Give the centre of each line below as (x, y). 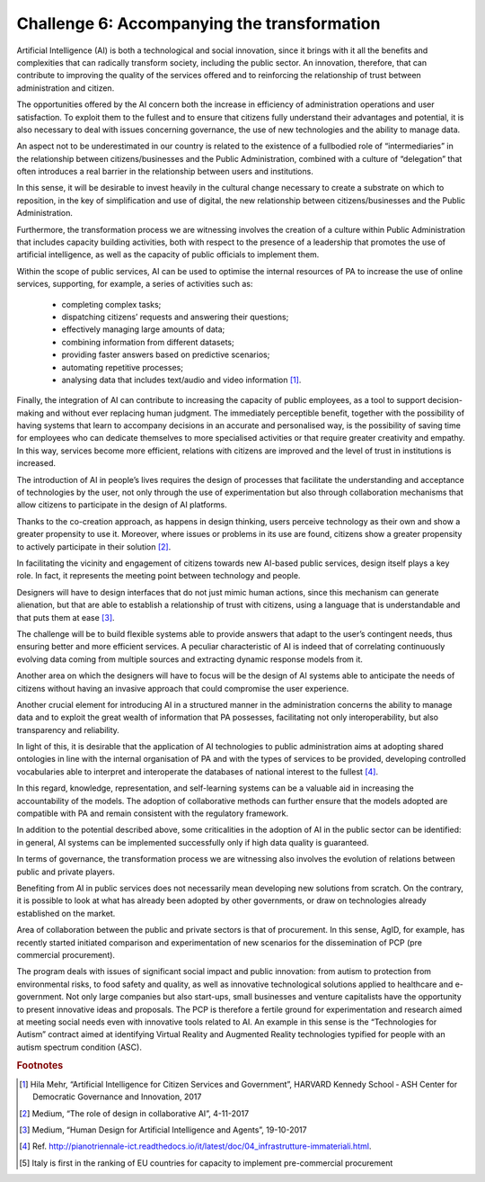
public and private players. (66, 872)
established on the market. (66, 913)
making (31, 413)
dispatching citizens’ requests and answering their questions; (175, 317)
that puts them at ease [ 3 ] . (66, 617)
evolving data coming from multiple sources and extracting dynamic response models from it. (190, 659)
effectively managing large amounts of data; (143, 329)
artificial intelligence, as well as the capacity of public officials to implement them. (168, 255)
